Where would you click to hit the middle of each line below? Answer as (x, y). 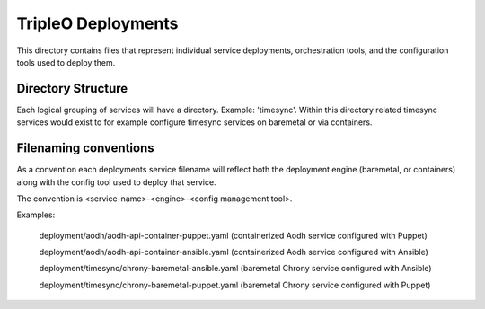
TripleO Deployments (97, 23)
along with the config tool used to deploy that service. (116, 182)
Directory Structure (72, 88)
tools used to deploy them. (66, 62)
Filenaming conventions (85, 148)
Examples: (36, 215)
